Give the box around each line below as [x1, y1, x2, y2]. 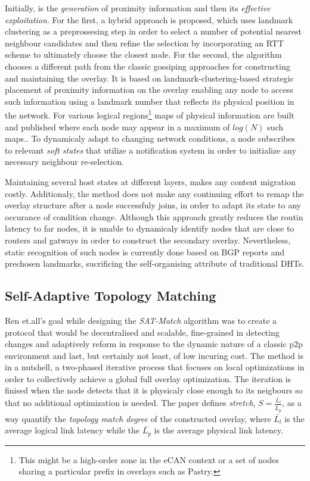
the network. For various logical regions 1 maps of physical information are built [5, 107, 294, 121]
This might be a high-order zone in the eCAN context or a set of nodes [18, 453, 279, 466]
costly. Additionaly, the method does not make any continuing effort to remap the [5, 187, 304, 199]
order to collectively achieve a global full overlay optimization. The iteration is [5, 372, 292, 385]
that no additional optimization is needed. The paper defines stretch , [5, 396, 256, 409]
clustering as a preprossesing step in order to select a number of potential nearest [5, 25, 302, 38]
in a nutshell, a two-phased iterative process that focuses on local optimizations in [5, 361, 305, 373]
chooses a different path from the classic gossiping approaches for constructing [5, 60, 290, 72]
